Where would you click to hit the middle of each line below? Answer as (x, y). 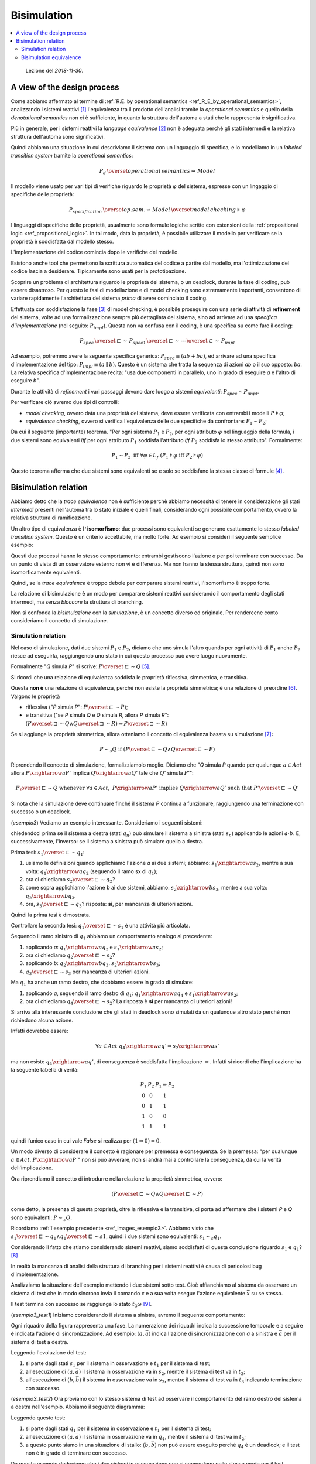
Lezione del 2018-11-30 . (54, 71)
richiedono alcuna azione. (42, 1020)
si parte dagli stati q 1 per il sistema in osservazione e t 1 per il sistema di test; (118, 1429)
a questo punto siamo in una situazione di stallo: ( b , (88, 1445)
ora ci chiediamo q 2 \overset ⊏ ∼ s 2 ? (70, 956)
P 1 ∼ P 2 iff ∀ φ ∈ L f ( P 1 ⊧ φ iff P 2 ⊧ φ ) (157, 456)
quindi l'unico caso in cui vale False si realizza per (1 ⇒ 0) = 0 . (86, 1141)
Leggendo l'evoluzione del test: (49, 1353)
